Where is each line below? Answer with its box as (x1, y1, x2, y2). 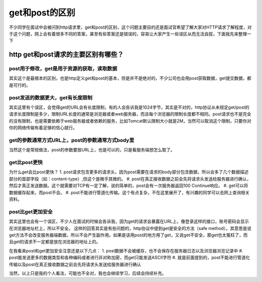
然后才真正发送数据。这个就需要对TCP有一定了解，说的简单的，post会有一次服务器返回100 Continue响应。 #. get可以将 (9, 182, 248, 189)
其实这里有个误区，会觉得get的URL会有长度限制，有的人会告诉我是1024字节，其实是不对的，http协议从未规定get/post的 (9, 104, 249, 110)
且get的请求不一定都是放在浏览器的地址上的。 (9, 239, 101, 245)
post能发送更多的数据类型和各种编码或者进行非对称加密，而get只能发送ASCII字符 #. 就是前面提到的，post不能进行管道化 (9, 255, 250, 261)
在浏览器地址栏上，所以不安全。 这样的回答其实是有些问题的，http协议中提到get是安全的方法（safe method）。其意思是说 (9, 225, 252, 231)
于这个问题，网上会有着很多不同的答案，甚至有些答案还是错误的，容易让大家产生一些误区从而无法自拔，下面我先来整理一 (9, 31, 251, 36)
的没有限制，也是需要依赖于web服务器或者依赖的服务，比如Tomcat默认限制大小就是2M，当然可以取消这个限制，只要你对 (9, 118, 252, 124)
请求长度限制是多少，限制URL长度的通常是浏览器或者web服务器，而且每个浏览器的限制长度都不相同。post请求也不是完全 (9, 111, 252, 117)
